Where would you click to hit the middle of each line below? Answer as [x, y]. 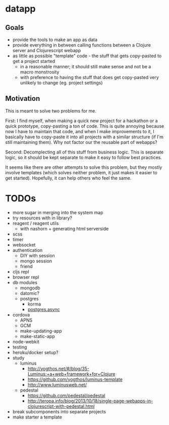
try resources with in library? [42, 218]
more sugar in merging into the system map [58, 212]
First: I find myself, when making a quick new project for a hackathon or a [81, 121]
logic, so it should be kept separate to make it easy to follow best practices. [84, 157]
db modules [25, 282]
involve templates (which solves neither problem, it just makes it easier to [81, 172]
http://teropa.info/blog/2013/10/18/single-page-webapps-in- [90, 401]
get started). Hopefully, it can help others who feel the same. [68, 178]
